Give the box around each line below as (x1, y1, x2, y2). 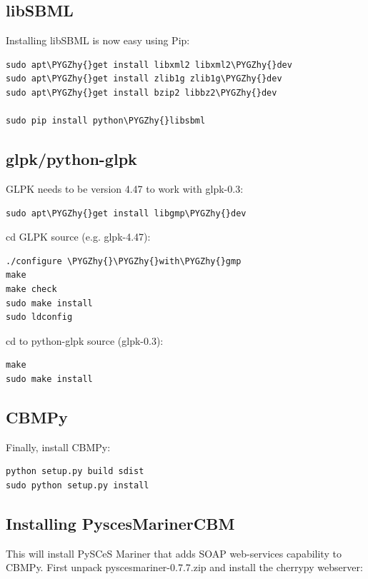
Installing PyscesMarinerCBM (6, 512, 235, 534)
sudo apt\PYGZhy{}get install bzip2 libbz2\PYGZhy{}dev (6, 87, 277, 98)
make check (6, 283, 57, 294)
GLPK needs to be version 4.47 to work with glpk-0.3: (6, 181, 244, 196)
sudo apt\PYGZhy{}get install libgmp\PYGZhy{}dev (6, 208, 247, 218)
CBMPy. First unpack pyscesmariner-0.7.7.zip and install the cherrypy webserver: (6, 560, 363, 575)
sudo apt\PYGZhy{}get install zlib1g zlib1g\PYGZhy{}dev (6, 74, 282, 84)
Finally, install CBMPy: (6, 439, 111, 454)
